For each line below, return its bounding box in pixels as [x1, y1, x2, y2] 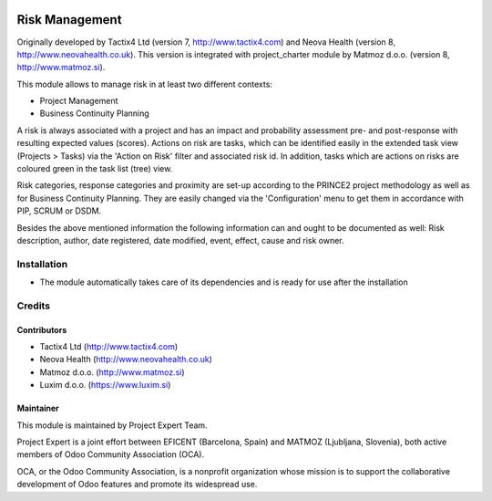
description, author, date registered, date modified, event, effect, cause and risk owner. [16, 235, 345, 245]
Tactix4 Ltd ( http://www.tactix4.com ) [39, 341, 179, 352]
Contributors [16, 324, 67, 335]
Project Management [39, 96, 118, 107]
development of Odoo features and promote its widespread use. [16, 479, 258, 490]
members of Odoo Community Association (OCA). [16, 449, 205, 460]
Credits [16, 299, 50, 312]
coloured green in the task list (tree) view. [16, 163, 173, 174]
